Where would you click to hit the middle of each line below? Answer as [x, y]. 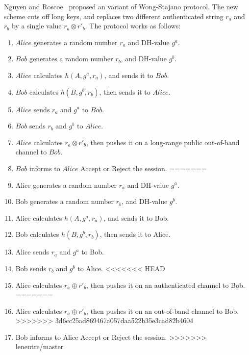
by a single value [37, 26]
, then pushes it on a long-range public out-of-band [163, 142]
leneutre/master [39, 346]
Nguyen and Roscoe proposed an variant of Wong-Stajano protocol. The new [121, 6]
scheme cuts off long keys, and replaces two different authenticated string [114, 16]
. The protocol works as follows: [133, 26]
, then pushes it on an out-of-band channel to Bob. [163, 311]
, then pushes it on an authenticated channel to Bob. [166, 285]
